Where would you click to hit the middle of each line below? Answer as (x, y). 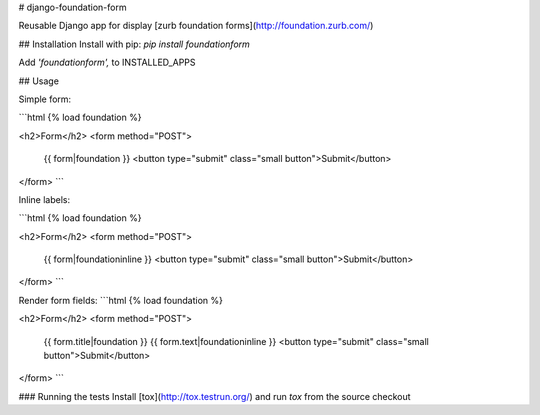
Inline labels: (44, 199)
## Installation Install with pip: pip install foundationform (134, 44)
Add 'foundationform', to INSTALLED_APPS (107, 62)
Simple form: (45, 99)
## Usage (39, 81)
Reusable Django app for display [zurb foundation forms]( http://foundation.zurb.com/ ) (196, 26)
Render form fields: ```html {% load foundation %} (121, 300)
